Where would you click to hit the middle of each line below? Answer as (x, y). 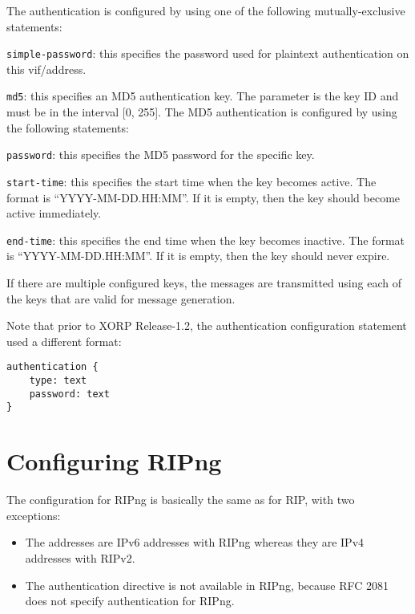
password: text (69, 394)
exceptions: (34, 515)
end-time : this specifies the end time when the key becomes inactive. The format (206, 240)
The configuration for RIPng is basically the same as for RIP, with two (181, 500)
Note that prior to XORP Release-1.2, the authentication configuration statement (207, 325)
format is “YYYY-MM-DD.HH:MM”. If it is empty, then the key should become (203, 197)
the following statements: (68, 127)
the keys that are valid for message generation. (121, 298)
